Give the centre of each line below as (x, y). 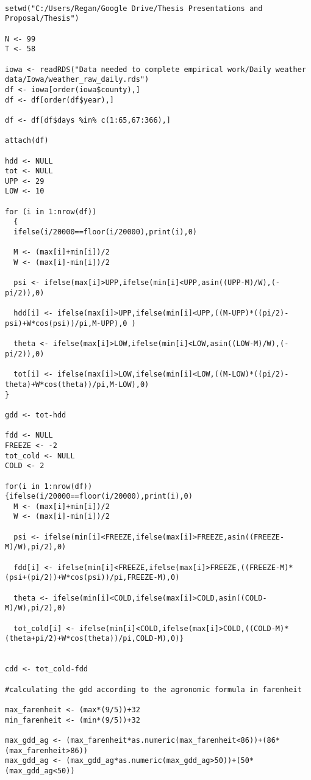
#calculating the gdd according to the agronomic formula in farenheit (153, 689)
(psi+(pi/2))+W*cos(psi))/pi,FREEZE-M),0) (92, 578)
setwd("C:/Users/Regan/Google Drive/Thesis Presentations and (134, 8)
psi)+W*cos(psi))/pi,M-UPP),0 (66, 323)
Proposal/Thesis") (42, 19)
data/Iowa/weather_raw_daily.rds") (77, 80)
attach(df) (27, 141)
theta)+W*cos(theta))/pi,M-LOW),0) (77, 384)
